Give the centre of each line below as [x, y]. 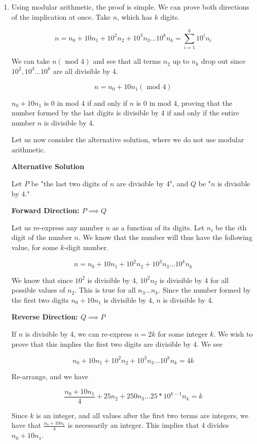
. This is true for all [105, 290]
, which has [135, 16]
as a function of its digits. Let [158, 227]
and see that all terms [127, 61]
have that [26, 425]
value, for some [35, 247]
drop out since [223, 61]
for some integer [183, 333]
